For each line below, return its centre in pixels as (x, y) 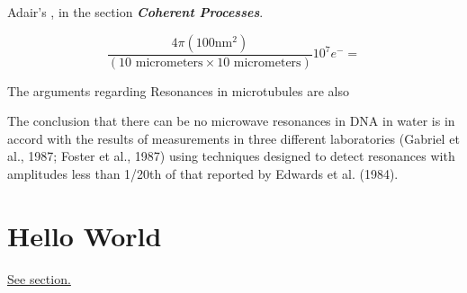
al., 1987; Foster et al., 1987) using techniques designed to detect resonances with (231, 156)
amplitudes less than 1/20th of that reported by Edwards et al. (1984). (203, 173)
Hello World (85, 235)
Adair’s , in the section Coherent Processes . (135, 12)
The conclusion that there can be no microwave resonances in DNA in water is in (231, 121)
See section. (39, 278)
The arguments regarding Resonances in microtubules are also (178, 90)
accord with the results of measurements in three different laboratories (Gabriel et (233, 138)
